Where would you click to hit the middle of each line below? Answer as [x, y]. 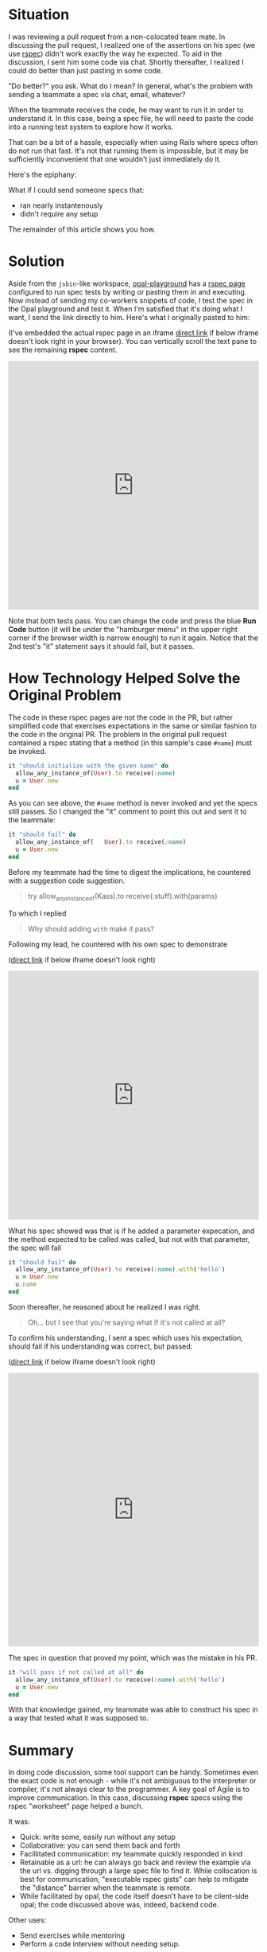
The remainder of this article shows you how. [82, 229]
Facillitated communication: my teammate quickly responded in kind [131, 1854]
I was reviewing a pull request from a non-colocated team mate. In [117, 37]
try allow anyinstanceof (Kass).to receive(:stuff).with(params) [122, 897]
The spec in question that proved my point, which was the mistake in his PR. [133, 1657]
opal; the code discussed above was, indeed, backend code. [119, 1905]
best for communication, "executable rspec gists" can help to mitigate [134, 1880]
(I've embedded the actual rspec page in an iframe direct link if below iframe [133, 333]
